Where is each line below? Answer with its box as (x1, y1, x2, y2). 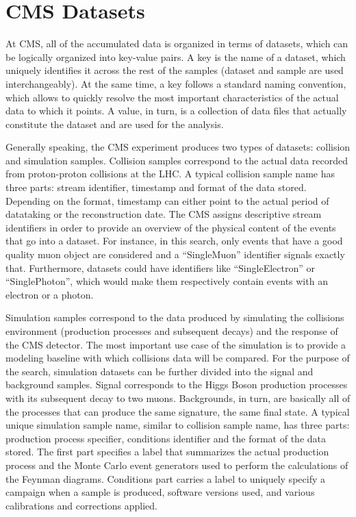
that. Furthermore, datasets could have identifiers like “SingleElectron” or (5, 260, 315, 275)
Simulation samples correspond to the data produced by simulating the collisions (5, 310, 344, 325)
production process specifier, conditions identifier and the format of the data (5, 431, 326, 445)
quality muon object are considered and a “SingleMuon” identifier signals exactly (5, 247, 345, 262)
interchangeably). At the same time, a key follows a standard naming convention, (5, 76, 346, 90)
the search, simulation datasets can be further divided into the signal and (5, 364, 314, 378)
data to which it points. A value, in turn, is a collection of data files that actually (5, 103, 347, 118)
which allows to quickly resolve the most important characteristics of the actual (5, 90, 339, 104)
